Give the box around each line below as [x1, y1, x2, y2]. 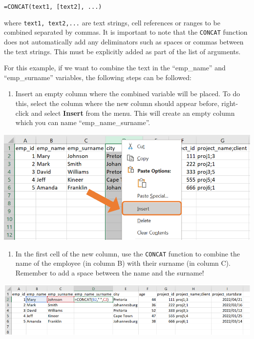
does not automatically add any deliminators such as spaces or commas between [4, 36, 244, 46]
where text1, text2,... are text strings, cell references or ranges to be [4, 17, 220, 27]
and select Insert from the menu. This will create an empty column [31, 107, 235, 118]
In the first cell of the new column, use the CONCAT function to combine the [15, 248, 240, 258]
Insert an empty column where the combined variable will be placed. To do [15, 88, 240, 99]
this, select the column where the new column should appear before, [15, 98, 219, 108]
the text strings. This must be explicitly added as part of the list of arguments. [4, 46, 241, 56]
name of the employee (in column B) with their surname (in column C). [15, 258, 231, 268]
